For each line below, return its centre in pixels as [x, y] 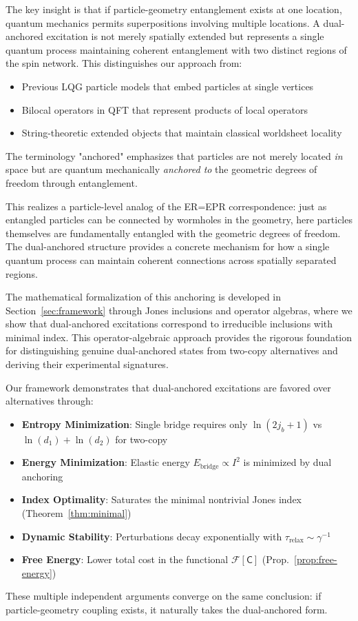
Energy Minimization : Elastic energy [106, 462]
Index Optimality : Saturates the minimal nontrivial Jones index [162, 499]
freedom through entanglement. [72, 182]
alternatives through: [50, 401]
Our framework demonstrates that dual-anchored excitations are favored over [168, 387]
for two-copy [141, 439]
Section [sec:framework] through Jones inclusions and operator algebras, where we [179, 310]
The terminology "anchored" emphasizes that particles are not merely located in [174, 155]
